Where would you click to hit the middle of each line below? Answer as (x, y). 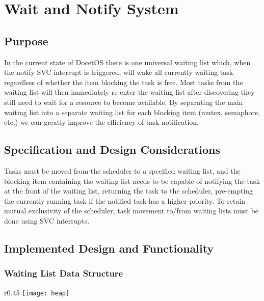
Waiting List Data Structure (64, 273)
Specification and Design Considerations (112, 149)
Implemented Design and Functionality (109, 248)
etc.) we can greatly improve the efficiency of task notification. (102, 122)
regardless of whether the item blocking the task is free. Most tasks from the (124, 82)
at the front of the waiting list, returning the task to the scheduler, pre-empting (129, 191)
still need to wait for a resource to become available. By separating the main (124, 102)
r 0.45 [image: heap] (37, 292)
